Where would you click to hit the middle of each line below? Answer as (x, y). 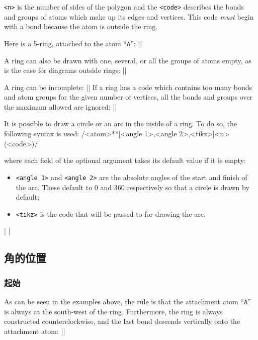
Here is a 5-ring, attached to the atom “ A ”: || (73, 43)
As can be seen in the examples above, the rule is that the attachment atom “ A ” (127, 301)
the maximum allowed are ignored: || (61, 106)
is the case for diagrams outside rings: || (65, 70)
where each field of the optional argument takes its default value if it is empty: (125, 160)
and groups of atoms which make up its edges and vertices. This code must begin (129, 16)
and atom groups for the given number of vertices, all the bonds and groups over (128, 97)
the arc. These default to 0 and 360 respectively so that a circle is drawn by (133, 187)
